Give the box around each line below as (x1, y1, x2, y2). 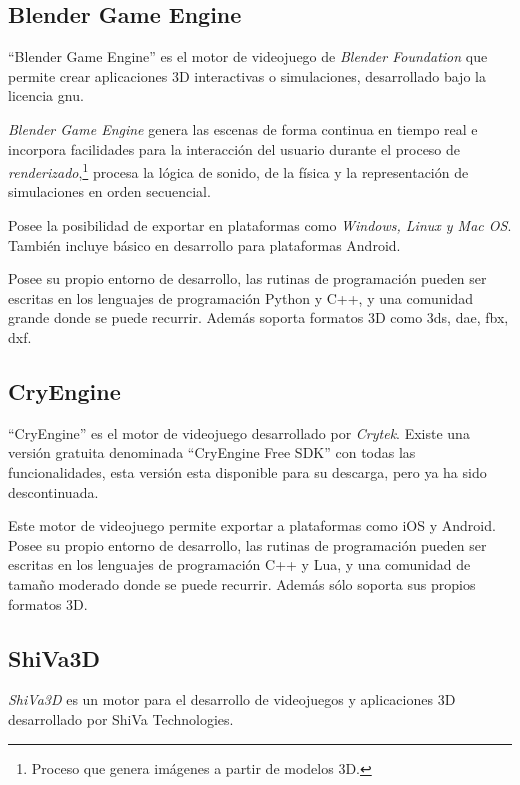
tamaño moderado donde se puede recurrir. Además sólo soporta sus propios (8, 573, 476, 594)
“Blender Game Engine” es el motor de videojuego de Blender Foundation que (8, 46, 488, 67)
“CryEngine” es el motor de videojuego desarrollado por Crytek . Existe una (8, 422, 470, 443)
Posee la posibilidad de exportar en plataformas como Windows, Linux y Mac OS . (8, 215, 512, 236)
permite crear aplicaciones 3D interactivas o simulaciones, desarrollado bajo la (8, 65, 486, 86)
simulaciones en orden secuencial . (8, 181, 211, 202)
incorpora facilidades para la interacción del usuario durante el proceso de (8, 138, 461, 159)
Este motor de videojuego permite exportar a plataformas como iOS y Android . (8, 515, 496, 536)
